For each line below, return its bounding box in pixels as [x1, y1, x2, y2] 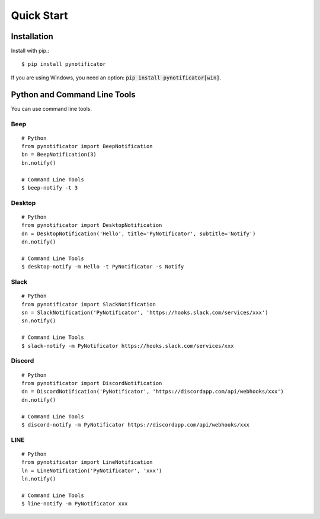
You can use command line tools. [11, 105, 92, 112]
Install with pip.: [11, 47, 50, 55]
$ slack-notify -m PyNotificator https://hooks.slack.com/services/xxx [21, 342, 234, 349]
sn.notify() [21, 318, 56, 324]
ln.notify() [21, 476, 56, 482]
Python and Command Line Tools [11, 89, 136, 100]
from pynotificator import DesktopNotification [21, 222, 162, 229]
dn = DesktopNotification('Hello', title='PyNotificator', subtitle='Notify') [21, 230, 256, 237]
